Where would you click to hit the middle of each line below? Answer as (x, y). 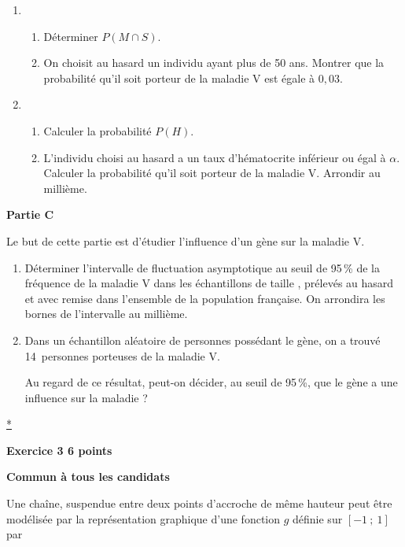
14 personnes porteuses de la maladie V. (122, 355)
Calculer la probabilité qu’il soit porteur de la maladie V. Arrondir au (212, 173)
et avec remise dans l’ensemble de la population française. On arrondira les (205, 298)
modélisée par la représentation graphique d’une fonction (144, 518)
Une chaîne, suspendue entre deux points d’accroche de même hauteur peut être (199, 503)
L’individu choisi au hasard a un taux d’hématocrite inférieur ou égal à (215, 157)
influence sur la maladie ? (86, 397)
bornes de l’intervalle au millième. (106, 314)
